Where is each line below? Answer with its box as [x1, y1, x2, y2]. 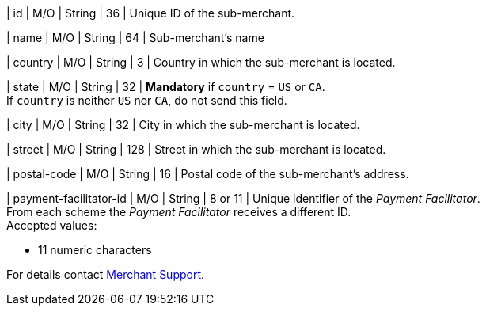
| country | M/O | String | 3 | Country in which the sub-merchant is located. [6, 55, 396, 69]
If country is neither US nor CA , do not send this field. [6, 93, 287, 107]
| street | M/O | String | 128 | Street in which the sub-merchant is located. [6, 143, 386, 156]
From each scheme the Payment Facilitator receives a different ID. [6, 205, 351, 219]
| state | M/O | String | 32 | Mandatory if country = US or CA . [6, 80, 325, 93]
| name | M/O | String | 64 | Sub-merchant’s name [6, 31, 264, 44]
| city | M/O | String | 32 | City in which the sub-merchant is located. [6, 118, 360, 131]
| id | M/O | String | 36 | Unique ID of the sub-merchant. [6, 6, 295, 20]
